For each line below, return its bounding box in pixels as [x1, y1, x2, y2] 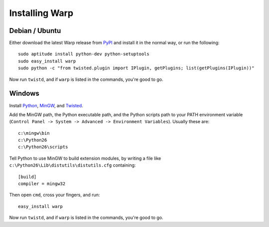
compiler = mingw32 [18, 181, 66, 187]
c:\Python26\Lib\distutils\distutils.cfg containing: [9, 162, 136, 168]
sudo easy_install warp [18, 58, 76, 64]
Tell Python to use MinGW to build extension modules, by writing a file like [9, 155, 161, 161]
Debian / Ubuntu [9, 26, 61, 35]
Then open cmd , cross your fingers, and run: [9, 192, 100, 198]
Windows [9, 89, 39, 98]
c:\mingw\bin [18, 130, 50, 136]
